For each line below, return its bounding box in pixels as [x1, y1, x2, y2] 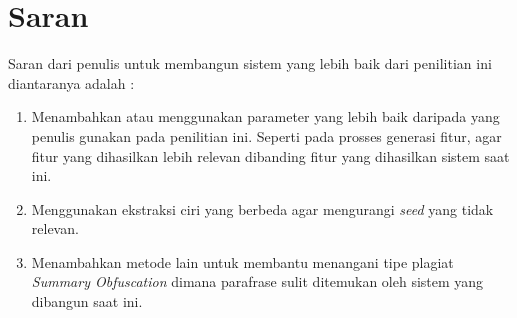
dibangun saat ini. [31, 291, 143, 312]
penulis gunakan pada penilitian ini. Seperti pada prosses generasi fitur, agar [31, 125, 502, 146]
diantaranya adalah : [8, 72, 135, 93]
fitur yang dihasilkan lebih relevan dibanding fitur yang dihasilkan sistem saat [31, 145, 510, 166]
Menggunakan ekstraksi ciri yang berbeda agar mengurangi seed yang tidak [31, 198, 494, 219]
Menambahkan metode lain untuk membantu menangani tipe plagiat [31, 251, 454, 272]
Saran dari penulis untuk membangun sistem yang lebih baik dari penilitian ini [8, 53, 492, 74]
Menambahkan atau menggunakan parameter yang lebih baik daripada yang [31, 106, 500, 127]
